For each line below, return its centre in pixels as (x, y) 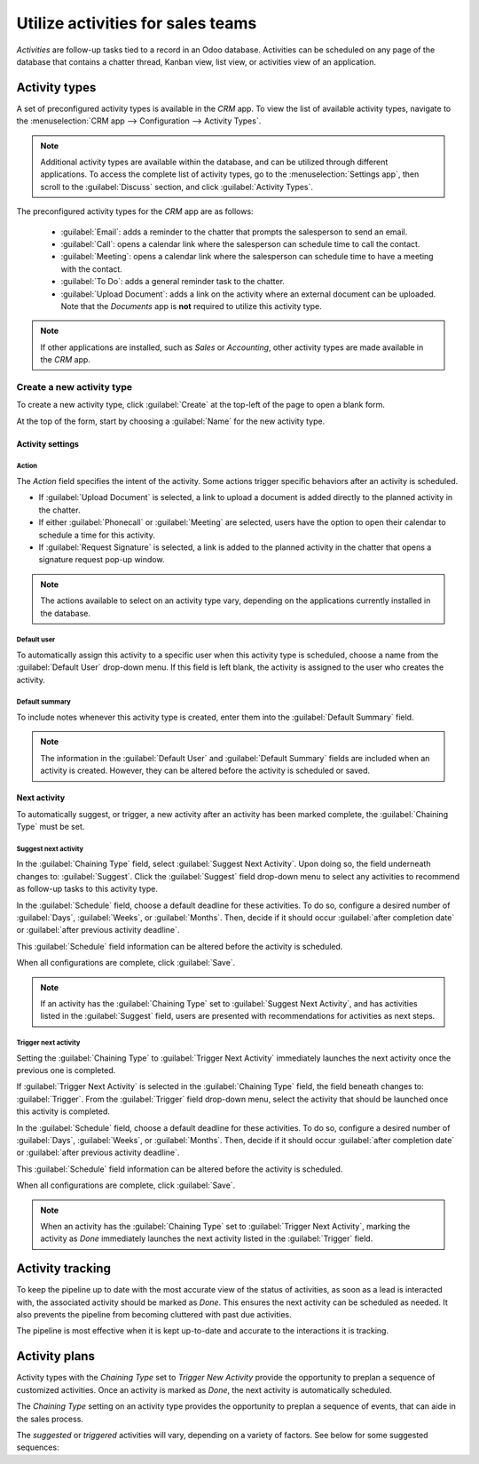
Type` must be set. (51, 827)
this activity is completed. (63, 1111)
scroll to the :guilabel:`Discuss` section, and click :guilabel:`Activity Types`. (177, 187)
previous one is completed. (66, 1070)
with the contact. (92, 269)
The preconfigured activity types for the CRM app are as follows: (135, 211)
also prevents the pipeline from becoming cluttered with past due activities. (154, 1315)
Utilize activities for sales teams (137, 23)
